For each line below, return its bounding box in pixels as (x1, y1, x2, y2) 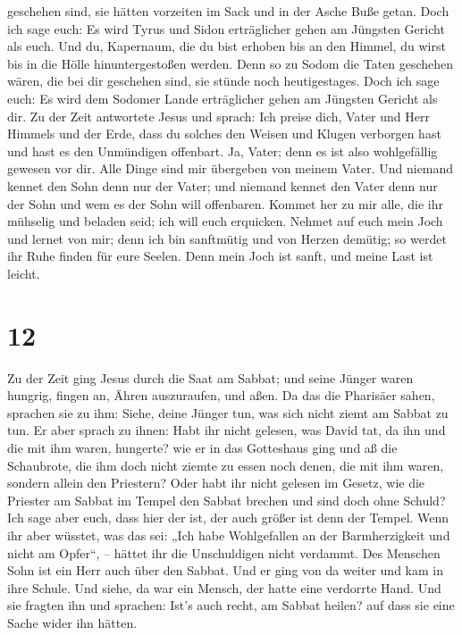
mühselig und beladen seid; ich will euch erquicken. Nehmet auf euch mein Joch (7, 212, 443, 230)
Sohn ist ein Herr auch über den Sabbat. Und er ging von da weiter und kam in (7, 561, 443, 580)
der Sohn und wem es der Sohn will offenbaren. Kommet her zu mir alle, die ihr (7, 194, 443, 213)
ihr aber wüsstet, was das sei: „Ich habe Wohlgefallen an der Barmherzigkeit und (7, 525, 450, 544)
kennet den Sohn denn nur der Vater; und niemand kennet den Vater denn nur (7, 176, 438, 195)
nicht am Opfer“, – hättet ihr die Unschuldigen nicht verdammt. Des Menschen (7, 543, 441, 562)
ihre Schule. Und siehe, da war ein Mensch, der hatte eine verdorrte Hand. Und (7, 578, 441, 597)
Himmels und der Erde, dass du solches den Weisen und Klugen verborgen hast (7, 124, 441, 143)
